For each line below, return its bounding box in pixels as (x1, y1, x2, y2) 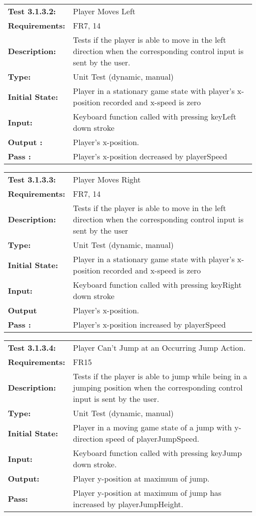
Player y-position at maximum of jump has (73, 487, 222, 498)
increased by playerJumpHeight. (73, 498, 184, 510)
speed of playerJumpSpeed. (106, 433, 199, 444)
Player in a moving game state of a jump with (73, 422, 232, 433)
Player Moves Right (73, 174, 141, 185)
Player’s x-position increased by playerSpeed (73, 319, 226, 330)
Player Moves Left (73, 5, 136, 17)
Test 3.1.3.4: (8, 342, 56, 353)
